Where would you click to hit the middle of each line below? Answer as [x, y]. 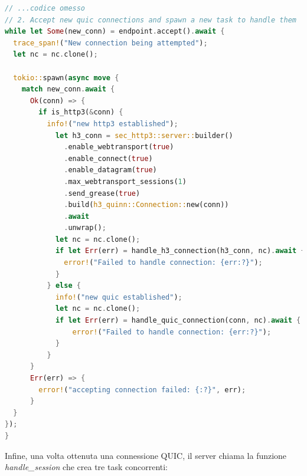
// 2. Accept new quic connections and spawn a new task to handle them [151, 20]
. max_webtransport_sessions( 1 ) [125, 181]
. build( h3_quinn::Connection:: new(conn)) [146, 205]
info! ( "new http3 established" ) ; [112, 124]
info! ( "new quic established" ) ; [119, 297]
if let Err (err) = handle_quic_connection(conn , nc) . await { [178, 321]
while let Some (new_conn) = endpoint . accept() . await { [115, 32]
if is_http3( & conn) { [81, 112]
